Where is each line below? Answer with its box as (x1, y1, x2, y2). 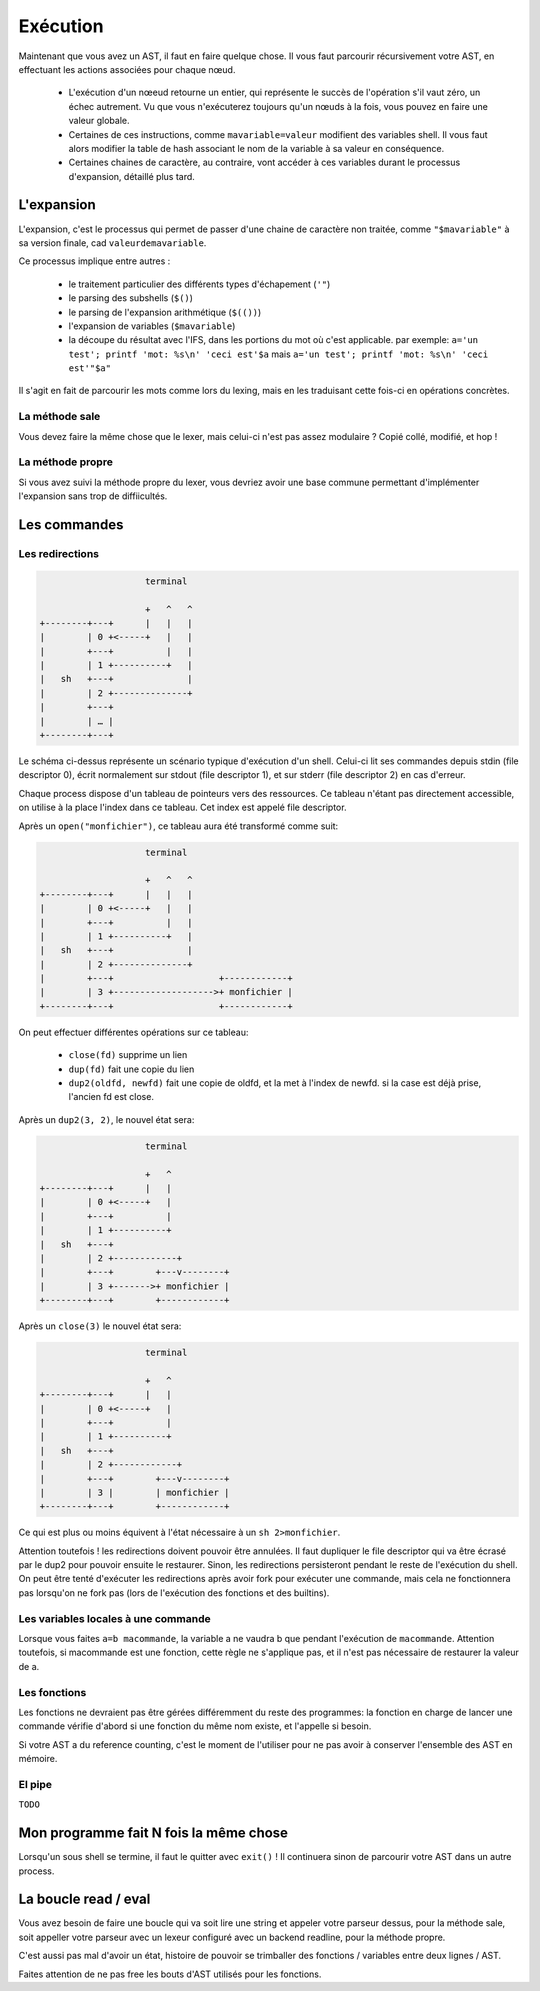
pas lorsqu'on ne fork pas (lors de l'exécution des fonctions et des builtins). (18, 1586, 330, 1599)
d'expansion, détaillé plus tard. (68, 170, 195, 182)
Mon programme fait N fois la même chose (18, 1825, 289, 1842)
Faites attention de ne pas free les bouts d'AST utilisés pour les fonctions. (18, 1968, 322, 1980)
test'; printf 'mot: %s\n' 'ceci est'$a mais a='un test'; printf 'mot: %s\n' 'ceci (68, 348, 489, 360)
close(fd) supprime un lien (68, 1049, 188, 1061)
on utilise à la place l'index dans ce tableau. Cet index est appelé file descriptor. (18, 801, 347, 814)
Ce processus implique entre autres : (18, 255, 171, 267)
